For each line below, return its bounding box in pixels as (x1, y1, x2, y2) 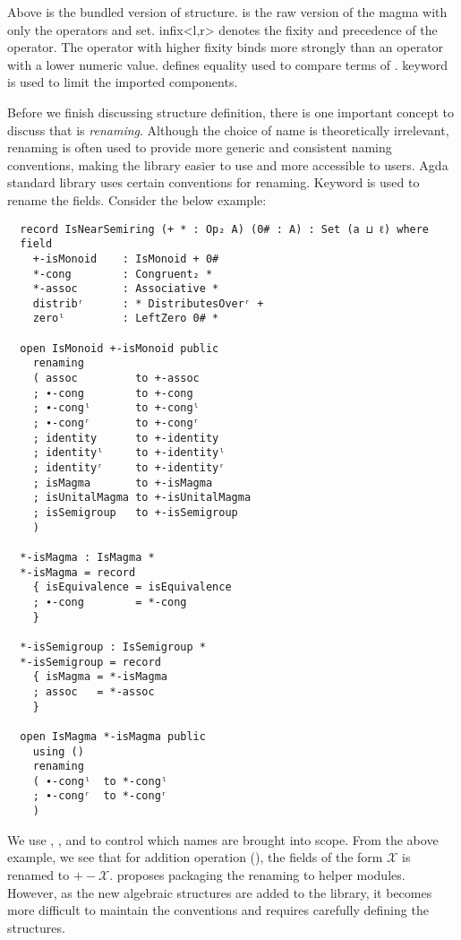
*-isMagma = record (20, 565, 136, 579)
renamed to (7, 865, 70, 884)
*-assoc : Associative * (32, 282, 219, 296)
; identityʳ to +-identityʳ (32, 461, 226, 475)
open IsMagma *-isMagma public (20, 729, 206, 743)
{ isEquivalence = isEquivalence (32, 581, 232, 594)
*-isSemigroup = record (20, 655, 161, 668)
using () (32, 745, 84, 758)
